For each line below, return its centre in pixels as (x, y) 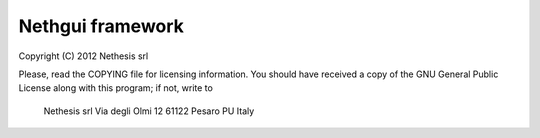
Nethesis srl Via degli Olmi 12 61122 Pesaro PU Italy (149, 111)
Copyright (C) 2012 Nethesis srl (83, 56)
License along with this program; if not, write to (116, 88)
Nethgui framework (101, 26)
